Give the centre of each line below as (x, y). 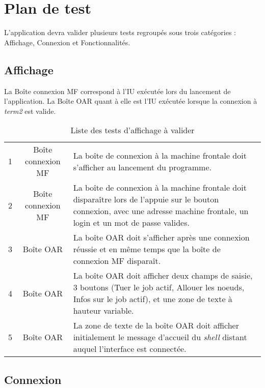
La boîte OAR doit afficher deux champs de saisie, (163, 276)
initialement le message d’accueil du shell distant (160, 337)
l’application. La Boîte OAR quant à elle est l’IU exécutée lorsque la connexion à (131, 101)
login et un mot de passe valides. (131, 223)
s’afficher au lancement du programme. (142, 167)
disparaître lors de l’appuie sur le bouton (146, 199)
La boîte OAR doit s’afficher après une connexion (161, 237)
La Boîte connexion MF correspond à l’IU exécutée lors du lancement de (117, 91)
